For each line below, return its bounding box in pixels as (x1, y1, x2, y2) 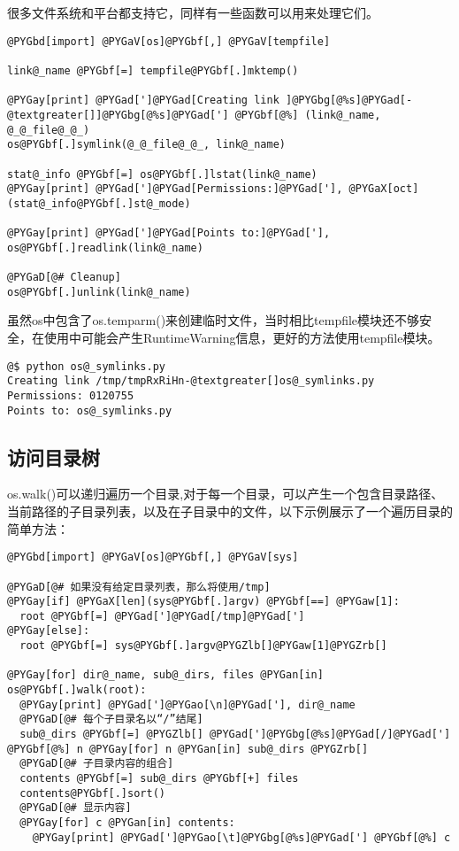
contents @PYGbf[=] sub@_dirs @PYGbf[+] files (19, 772, 299, 785)
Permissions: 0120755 (7, 389, 134, 402)
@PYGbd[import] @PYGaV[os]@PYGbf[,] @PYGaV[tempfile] (7, 35, 331, 48)
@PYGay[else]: (7, 624, 90, 638)
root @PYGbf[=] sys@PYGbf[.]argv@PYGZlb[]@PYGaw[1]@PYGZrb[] (19, 639, 387, 653)
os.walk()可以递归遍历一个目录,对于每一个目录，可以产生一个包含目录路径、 (7, 484, 444, 503)
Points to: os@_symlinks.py (7, 404, 172, 417)
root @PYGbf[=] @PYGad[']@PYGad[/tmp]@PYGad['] (19, 609, 305, 623)
